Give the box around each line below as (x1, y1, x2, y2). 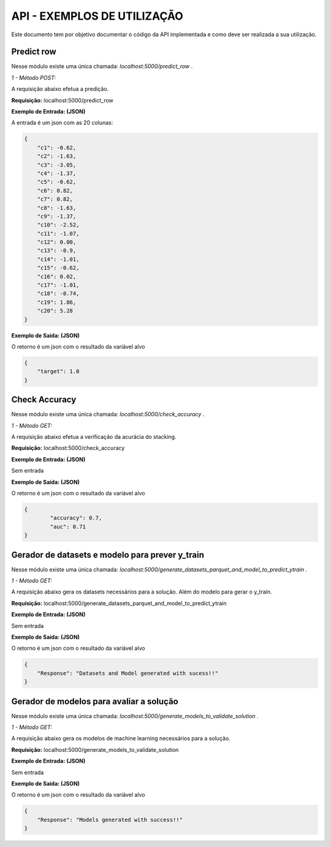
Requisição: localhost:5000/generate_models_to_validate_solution (11, 746, 179, 753)
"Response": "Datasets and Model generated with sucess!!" (37, 670, 219, 676)
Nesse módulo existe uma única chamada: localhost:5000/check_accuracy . (11, 411, 205, 418)
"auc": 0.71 (50, 523, 86, 530)
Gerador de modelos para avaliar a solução (11, 696, 178, 706)
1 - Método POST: (11, 74, 56, 81)
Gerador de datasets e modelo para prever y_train (11, 549, 205, 560)
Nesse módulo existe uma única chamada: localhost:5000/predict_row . (11, 63, 193, 70)
